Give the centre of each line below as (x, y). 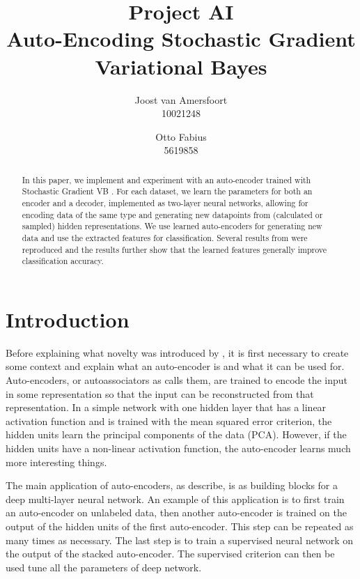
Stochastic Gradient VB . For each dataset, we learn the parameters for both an (167, 191)
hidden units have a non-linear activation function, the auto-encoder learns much (178, 448)
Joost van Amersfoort (181, 99)
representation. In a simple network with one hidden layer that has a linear (166, 407)
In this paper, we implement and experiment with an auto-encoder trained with (166, 179)
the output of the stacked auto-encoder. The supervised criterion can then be (170, 554)
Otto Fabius (181, 136)
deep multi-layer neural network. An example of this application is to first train (175, 499)
